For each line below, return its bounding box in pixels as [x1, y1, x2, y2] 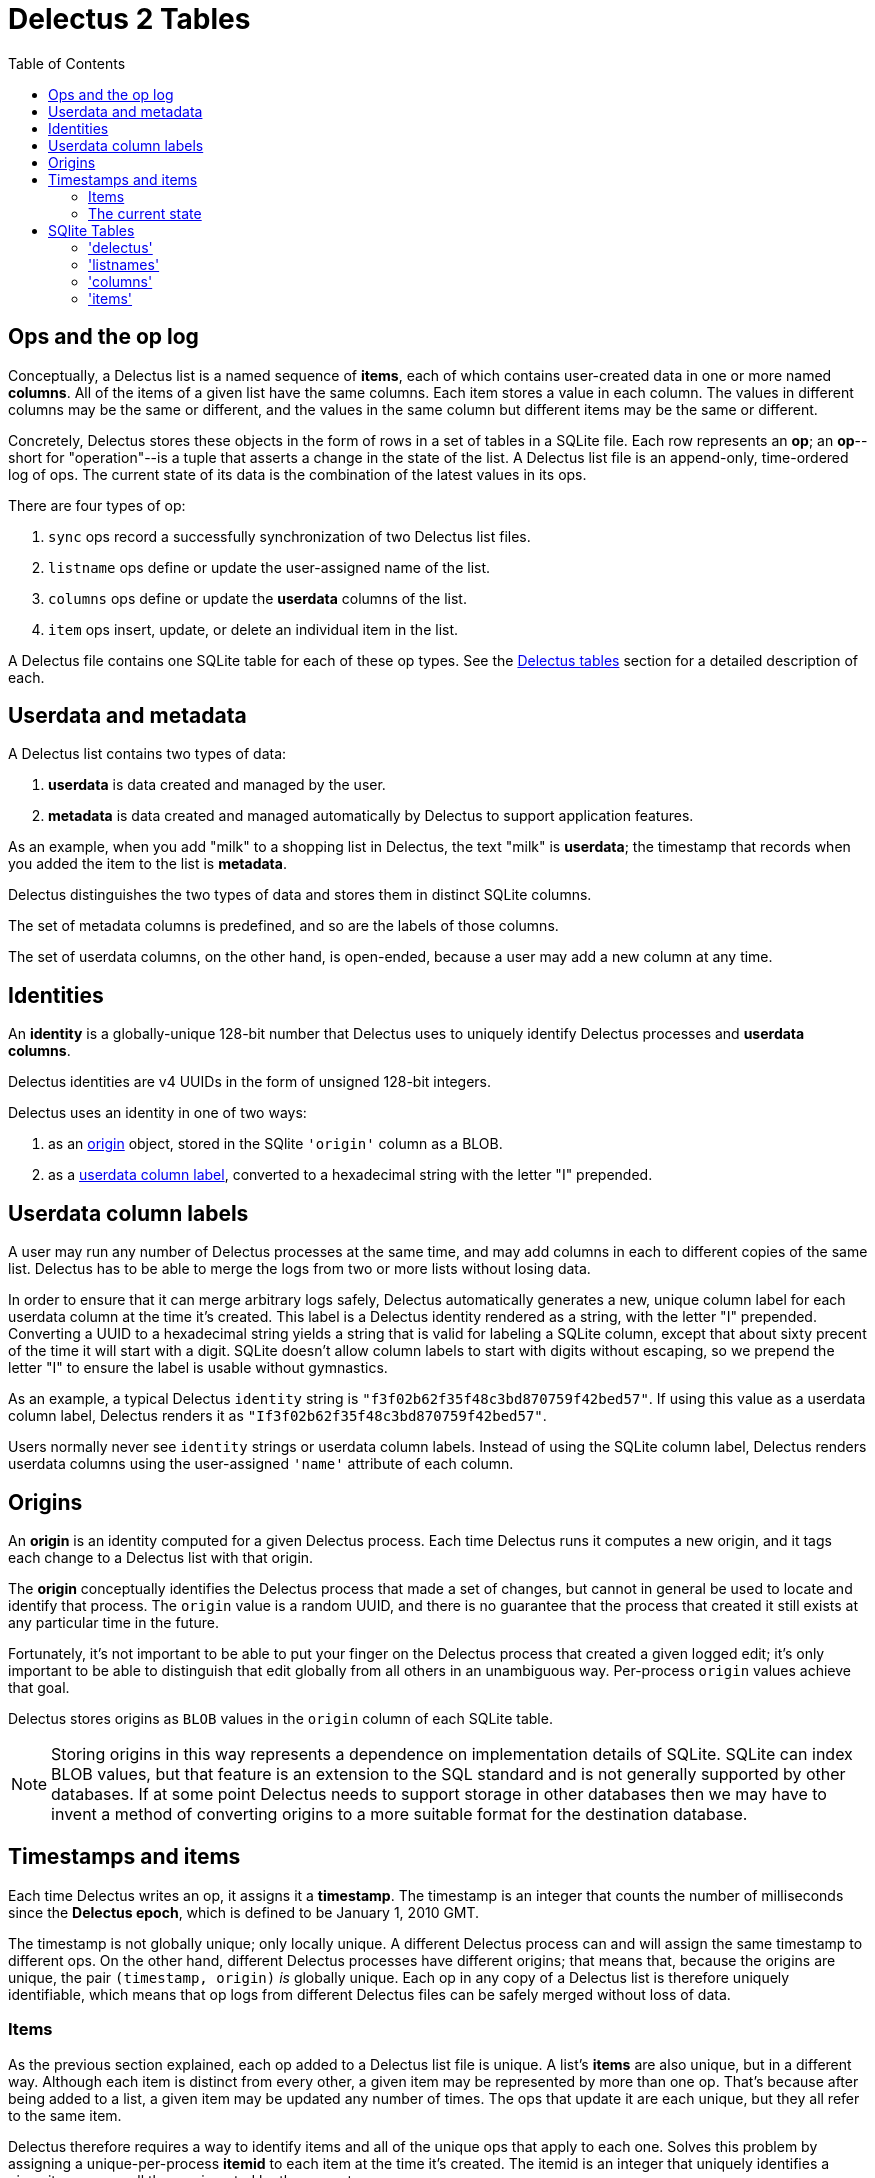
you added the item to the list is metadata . [8, 855, 287, 873]
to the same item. [8, 2106, 122, 2124]
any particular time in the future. [8, 1613, 219, 1631]
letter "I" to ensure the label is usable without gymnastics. [8, 1359, 388, 1377]
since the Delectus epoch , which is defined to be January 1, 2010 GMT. [8, 1903, 480, 1921]
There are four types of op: [8, 496, 186, 514]
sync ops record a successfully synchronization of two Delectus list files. [48, 527, 531, 545]
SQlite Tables [48, 221, 135, 239]
